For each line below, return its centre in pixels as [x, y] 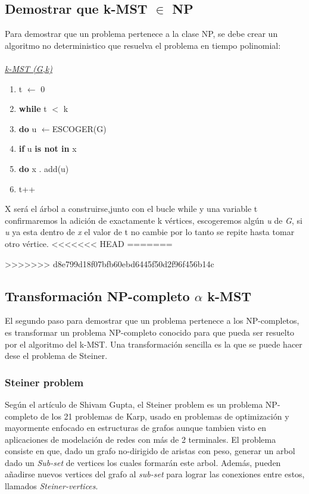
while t [33, 109]
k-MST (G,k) [29, 68]
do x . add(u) [44, 168]
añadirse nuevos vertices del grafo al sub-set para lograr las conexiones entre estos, [155, 474]
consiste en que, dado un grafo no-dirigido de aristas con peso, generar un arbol [150, 451]
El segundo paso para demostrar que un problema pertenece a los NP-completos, [152, 321]
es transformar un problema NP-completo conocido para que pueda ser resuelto [150, 332]
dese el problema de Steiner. [56, 356]
